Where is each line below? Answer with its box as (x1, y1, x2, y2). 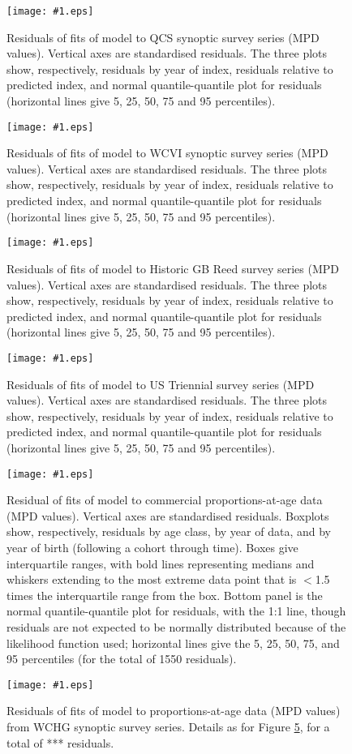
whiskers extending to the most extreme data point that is (6, 571, 297, 588)
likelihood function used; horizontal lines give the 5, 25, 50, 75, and (6, 634, 340, 651)
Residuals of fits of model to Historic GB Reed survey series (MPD (6, 259, 340, 276)
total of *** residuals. (6, 734, 114, 751)
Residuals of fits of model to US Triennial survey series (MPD (6, 375, 315, 392)
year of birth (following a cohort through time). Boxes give (6, 538, 298, 555)
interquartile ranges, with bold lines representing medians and (6, 555, 315, 572)
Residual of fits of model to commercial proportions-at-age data (6, 491, 323, 508)
